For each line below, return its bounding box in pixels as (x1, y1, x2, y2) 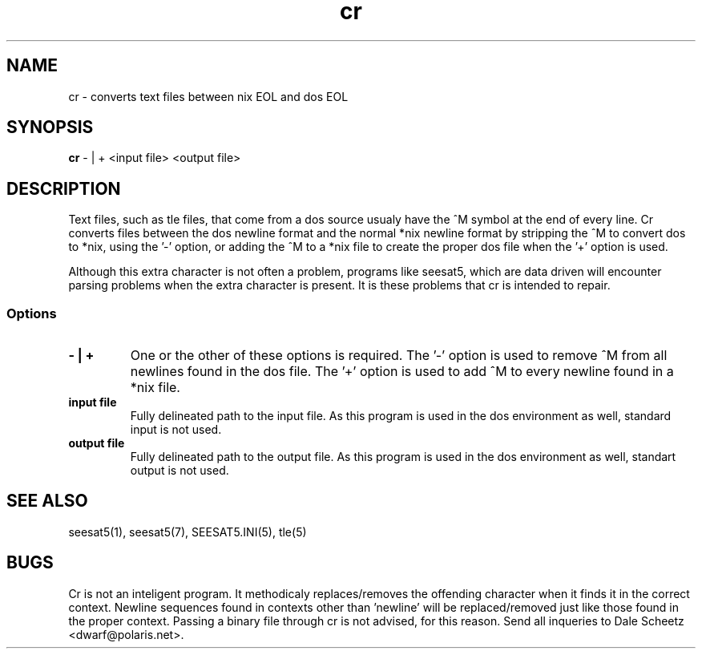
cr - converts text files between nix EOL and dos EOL (68, 89, 349, 103)
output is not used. (130, 463, 229, 478)
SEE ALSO (6, 491, 88, 511)
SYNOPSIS (6, 117, 94, 138)
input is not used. (130, 423, 222, 437)
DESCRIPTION (6, 178, 121, 199)
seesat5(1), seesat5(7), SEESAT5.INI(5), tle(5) (68, 524, 307, 539)
